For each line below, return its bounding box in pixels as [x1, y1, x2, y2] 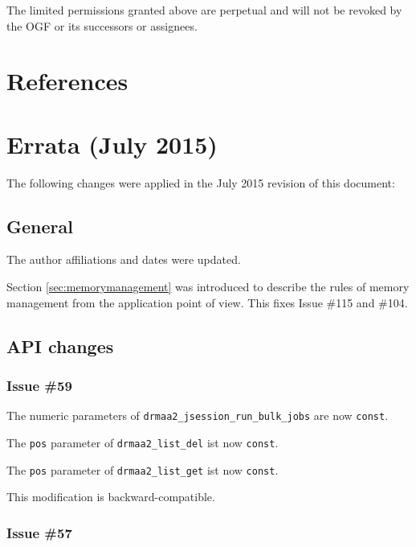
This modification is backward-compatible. [6, 488, 215, 505]
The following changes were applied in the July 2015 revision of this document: [6, 174, 395, 191]
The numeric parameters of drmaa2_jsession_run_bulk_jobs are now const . [6, 407, 389, 424]
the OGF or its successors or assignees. [6, 17, 198, 34]
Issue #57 [6, 522, 72, 542]
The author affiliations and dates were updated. [6, 251, 241, 268]
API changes [6, 333, 114, 358]
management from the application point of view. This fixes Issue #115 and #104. [6, 294, 408, 311]
